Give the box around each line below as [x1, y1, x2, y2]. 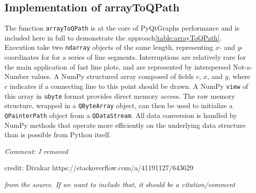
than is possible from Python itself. [4, 129, 111, 140]
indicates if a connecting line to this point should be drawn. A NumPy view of [9, 80, 249, 91]
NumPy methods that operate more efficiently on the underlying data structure [4, 119, 246, 130]
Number [4, 71, 29, 81]
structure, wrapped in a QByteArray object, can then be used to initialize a [4, 100, 233, 111]
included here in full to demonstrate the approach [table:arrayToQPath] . [4, 32, 222, 42]
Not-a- [233, 61, 253, 72]
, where [228, 71, 251, 81]
